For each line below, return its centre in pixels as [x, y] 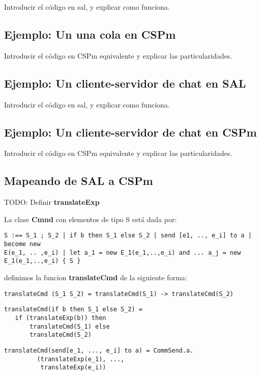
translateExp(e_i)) [73, 368]
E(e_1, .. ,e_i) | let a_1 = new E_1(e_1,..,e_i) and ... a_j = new [123, 252]
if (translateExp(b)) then [61, 318]
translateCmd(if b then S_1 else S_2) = [74, 310]
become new [22, 244]
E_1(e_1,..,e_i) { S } [42, 261]
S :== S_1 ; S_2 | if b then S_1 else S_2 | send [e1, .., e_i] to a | [128, 236]
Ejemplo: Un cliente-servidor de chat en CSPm [130, 132]
